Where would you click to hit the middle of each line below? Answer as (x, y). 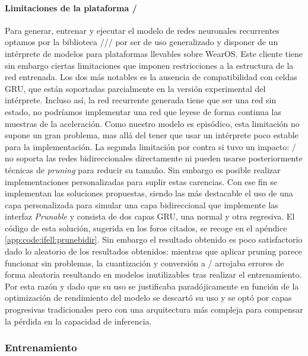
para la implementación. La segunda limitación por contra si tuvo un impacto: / (150, 146)
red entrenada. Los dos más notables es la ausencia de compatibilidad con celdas (151, 77)
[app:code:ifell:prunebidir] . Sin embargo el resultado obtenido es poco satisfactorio (154, 239)
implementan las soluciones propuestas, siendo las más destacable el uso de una (149, 193)
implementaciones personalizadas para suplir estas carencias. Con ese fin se (141, 181)
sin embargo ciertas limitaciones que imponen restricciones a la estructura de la (149, 65)
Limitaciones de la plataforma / (71, 7)
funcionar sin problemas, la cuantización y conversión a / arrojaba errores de (145, 263)
